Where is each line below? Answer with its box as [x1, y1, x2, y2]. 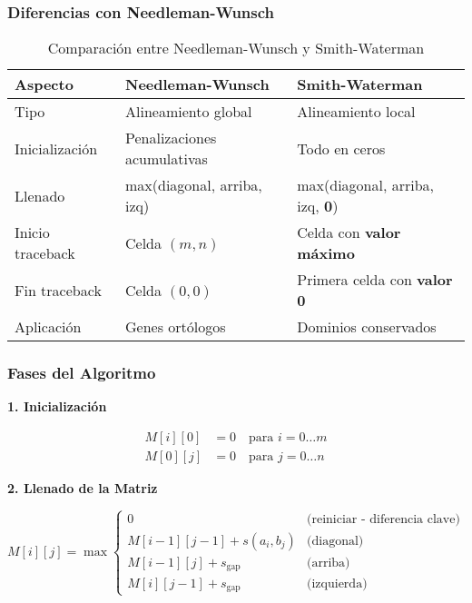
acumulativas [125, 148, 208, 170]
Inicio [15, 222, 50, 243]
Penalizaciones [125, 127, 217, 149]
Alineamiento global [125, 101, 252, 123]
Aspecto [15, 74, 74, 95]
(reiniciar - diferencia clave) [307, 512, 460, 526]
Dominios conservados [297, 316, 437, 338]
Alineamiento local [297, 101, 416, 123]
